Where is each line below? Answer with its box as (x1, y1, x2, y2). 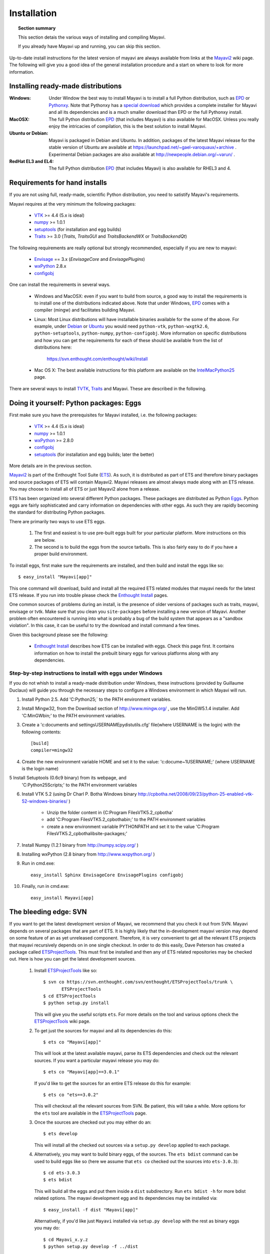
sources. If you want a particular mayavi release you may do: (34, 1057, 160, 1063)
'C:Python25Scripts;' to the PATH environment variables (21, 781, 137, 788)
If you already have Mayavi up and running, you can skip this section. (18, 43, 161, 50)
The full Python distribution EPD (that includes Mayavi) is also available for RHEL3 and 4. (48, 166, 231, 172)
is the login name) (21, 765, 59, 772)
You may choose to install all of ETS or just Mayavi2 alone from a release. (9, 486, 160, 492)
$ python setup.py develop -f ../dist (43, 1244, 138, 1249)
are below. (34, 537, 56, 543)
